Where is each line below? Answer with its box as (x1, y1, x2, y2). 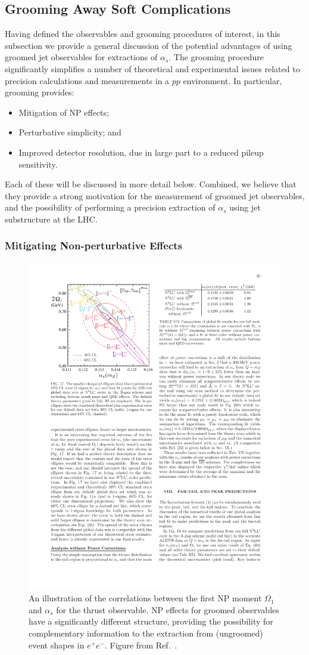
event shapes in (29, 638, 85, 651)
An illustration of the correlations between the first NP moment (29, 592, 262, 604)
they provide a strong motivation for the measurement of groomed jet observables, (5, 189, 305, 202)
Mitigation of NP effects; (18, 106, 109, 118)
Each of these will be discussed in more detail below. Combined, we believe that (5, 178, 296, 190)
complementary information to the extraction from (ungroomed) (29, 627, 263, 639)
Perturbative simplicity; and (18, 126, 121, 138)
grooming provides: (5, 86, 74, 98)
